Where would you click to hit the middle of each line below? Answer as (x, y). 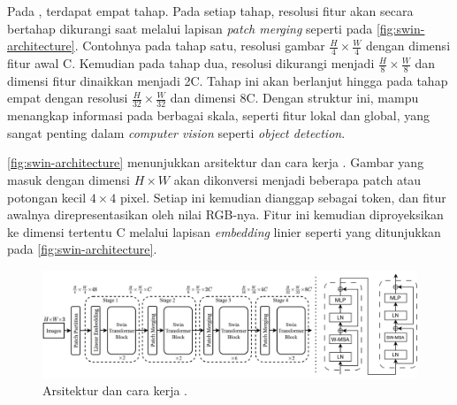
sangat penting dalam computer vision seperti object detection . (176, 132)
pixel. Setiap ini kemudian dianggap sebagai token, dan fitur (283, 197)
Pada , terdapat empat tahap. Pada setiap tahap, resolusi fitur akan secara (210, 11)
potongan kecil (47, 197)
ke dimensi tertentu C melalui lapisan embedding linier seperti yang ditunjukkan (224, 231)
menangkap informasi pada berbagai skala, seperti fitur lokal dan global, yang (219, 115)
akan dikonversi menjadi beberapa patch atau (297, 180)
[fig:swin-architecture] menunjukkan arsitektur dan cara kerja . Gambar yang (216, 162)
